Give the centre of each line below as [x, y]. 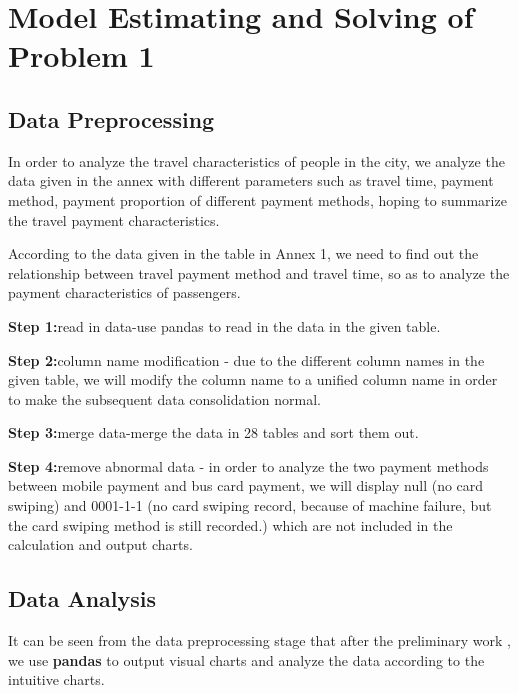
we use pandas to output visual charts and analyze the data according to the [246, 659]
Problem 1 [81, 55]
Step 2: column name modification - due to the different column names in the [246, 359]
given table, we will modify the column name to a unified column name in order [253, 379]
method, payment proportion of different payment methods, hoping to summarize [257, 199]
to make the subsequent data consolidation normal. [164, 398]
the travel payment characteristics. [114, 219]
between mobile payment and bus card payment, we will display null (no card [246, 485]
